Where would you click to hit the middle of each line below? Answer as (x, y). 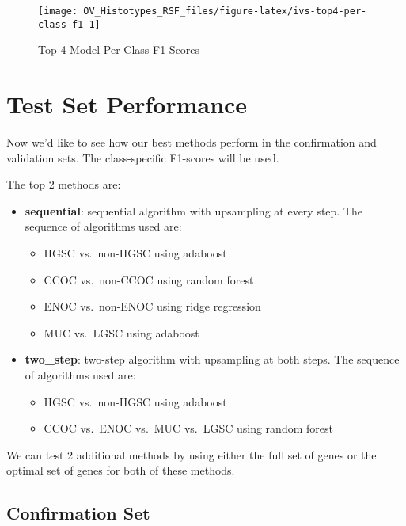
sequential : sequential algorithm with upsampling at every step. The (194, 210)
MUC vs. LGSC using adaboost (121, 332)
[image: (58, 11)
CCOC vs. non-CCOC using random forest (149, 279)
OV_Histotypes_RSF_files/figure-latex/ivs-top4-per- (225, 11)
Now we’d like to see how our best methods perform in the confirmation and (192, 142)
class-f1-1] (69, 24)
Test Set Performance (127, 104)
